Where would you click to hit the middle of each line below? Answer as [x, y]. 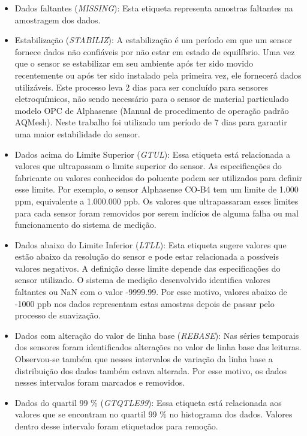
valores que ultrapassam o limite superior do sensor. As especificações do [148, 166]
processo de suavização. [58, 315]
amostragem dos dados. [58, 19]
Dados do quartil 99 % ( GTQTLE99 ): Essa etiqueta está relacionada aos [148, 402]
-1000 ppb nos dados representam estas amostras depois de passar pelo [145, 303]
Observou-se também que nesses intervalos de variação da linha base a [144, 359]
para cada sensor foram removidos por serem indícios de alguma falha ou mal [156, 213]
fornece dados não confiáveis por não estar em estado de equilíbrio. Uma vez [155, 51]
